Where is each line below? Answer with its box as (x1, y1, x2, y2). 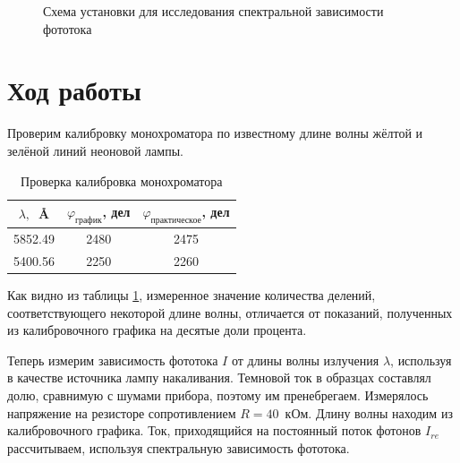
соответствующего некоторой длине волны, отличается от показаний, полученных (7, 303, 453, 322)
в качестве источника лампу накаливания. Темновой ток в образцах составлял (7, 368, 431, 387)
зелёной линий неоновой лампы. (7, 141, 183, 159)
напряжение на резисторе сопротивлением (7, 403, 236, 422)
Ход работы (7, 72, 141, 108)
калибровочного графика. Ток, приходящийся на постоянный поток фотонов (7, 421, 422, 440)
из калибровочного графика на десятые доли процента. (7, 321, 307, 339)
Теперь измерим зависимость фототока (7, 350, 218, 369)
